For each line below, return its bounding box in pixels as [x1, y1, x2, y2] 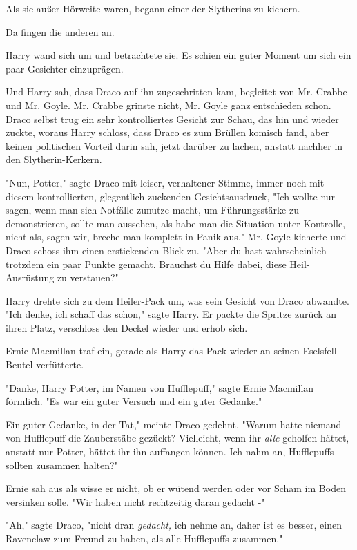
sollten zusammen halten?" [6, 457, 118, 472]
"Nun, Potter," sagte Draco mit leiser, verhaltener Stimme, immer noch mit [6, 175, 325, 189]
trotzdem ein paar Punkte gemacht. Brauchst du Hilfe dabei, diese [6, 256, 287, 271]
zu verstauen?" [57, 270, 119, 285]
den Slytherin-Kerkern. [6, 152, 102, 167]
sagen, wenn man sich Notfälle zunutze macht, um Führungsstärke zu [6, 202, 299, 217]
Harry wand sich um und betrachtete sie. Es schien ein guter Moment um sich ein [6, 48, 351, 62]
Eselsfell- [302, 343, 340, 358]
